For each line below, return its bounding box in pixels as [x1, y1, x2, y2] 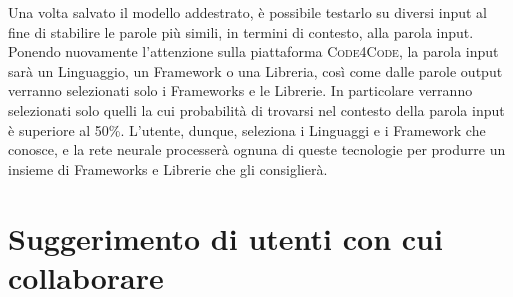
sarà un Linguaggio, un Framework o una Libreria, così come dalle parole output [8, 60, 503, 81]
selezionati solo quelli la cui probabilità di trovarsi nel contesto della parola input [8, 99, 505, 120]
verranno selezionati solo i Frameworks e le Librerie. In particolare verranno [8, 80, 473, 101]
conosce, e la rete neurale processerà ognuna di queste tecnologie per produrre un [8, 139, 506, 160]
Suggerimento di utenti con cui [8, 217, 443, 258]
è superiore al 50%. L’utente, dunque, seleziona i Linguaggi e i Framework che [8, 119, 486, 140]
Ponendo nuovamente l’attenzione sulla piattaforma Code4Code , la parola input [8, 41, 499, 62]
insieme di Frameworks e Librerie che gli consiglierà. [8, 158, 328, 179]
